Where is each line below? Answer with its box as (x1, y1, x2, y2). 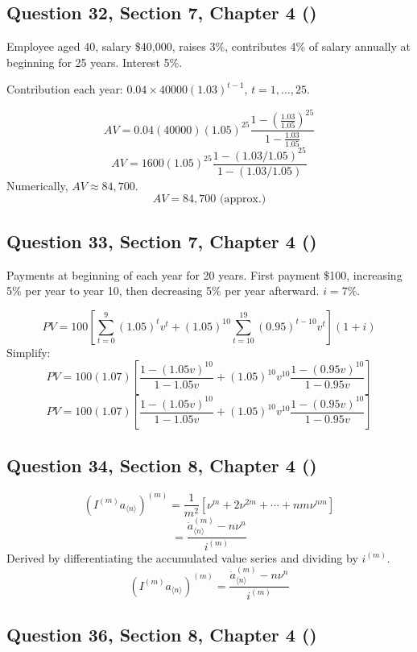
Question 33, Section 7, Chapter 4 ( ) (6, 228, 317, 253)
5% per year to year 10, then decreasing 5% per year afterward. (6, 282, 320, 299)
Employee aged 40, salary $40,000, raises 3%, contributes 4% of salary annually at (6, 38, 411, 55)
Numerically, (6, 176, 68, 193)
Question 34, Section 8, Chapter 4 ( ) (6, 452, 317, 477)
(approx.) (219, 193, 266, 206)
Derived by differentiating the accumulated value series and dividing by (6, 549, 358, 566)
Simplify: (6, 343, 51, 360)
